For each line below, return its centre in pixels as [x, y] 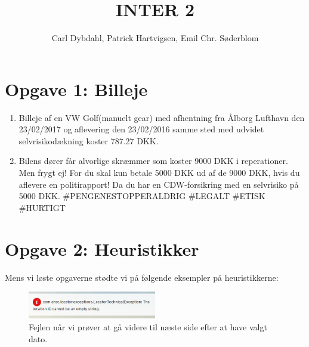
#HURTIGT [42, 207]
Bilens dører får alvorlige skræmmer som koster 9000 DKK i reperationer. [153, 161]
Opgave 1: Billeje [76, 89]
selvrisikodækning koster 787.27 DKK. [89, 140]
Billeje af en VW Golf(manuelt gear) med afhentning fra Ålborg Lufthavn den [162, 117]
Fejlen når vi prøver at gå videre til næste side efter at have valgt [148, 327]
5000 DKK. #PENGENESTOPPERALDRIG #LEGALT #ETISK [142, 196]
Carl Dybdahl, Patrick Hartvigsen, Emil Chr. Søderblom [155, 38]
